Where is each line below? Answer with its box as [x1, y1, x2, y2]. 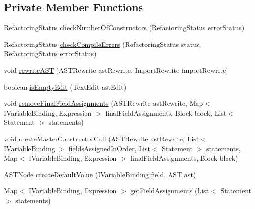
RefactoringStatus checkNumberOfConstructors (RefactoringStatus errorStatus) [4, 23, 245, 33]
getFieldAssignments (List [130, 186, 209, 196]
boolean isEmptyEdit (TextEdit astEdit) [4, 81, 127, 92]
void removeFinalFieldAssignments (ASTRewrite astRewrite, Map [4, 98, 203, 108]
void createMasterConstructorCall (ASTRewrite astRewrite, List [4, 133, 199, 143]
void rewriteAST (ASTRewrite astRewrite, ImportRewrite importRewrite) [4, 65, 228, 75]
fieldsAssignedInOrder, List [68, 143, 150, 153]
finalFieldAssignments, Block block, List [105, 107, 227, 117]
